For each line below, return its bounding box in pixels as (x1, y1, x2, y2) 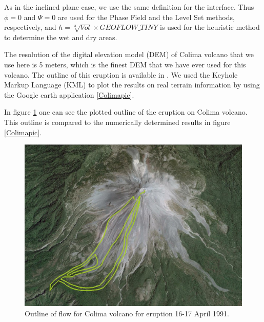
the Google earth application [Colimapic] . (4, 89, 134, 100)
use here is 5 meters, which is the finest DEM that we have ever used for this (4, 59, 246, 69)
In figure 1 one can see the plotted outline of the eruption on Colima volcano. (4, 106, 248, 117)
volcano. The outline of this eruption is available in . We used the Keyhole (4, 69, 238, 80)
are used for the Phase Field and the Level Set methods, (57, 11, 235, 22)
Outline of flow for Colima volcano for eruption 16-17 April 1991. (25, 308, 229, 318)
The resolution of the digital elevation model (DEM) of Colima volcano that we (4, 49, 254, 60)
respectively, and (4, 22, 56, 32)
